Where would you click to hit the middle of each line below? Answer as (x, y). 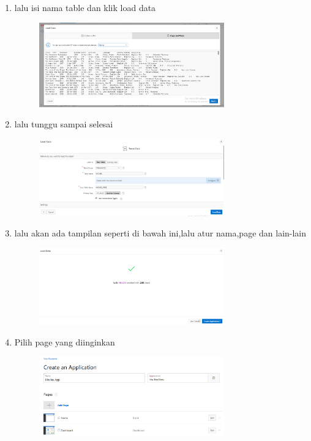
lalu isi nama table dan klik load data (85, 7)
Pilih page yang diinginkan (65, 341)
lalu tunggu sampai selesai (64, 124)
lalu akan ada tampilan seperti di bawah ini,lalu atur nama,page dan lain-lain (160, 233)
